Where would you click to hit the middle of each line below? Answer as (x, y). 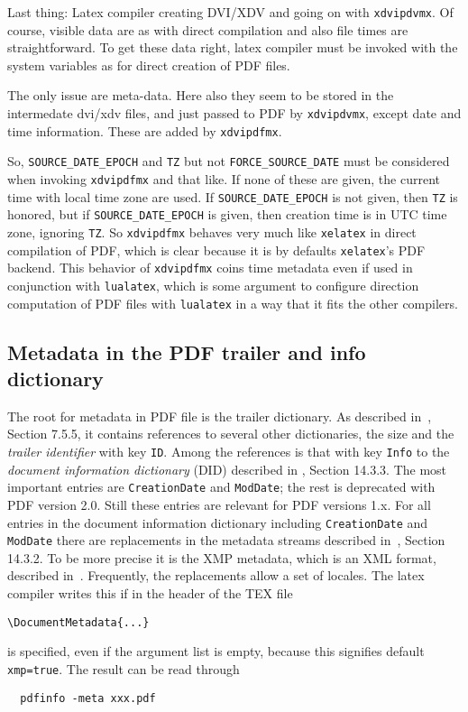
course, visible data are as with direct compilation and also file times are (208, 29)
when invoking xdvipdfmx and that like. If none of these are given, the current (224, 179)
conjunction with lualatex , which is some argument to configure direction (213, 285)
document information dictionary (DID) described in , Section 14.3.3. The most (227, 469)
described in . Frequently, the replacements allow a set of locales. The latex (216, 575)
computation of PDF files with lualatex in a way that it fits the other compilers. (233, 303)
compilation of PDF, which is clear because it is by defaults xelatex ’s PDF (216, 250)
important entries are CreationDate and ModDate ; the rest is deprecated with (221, 487)
